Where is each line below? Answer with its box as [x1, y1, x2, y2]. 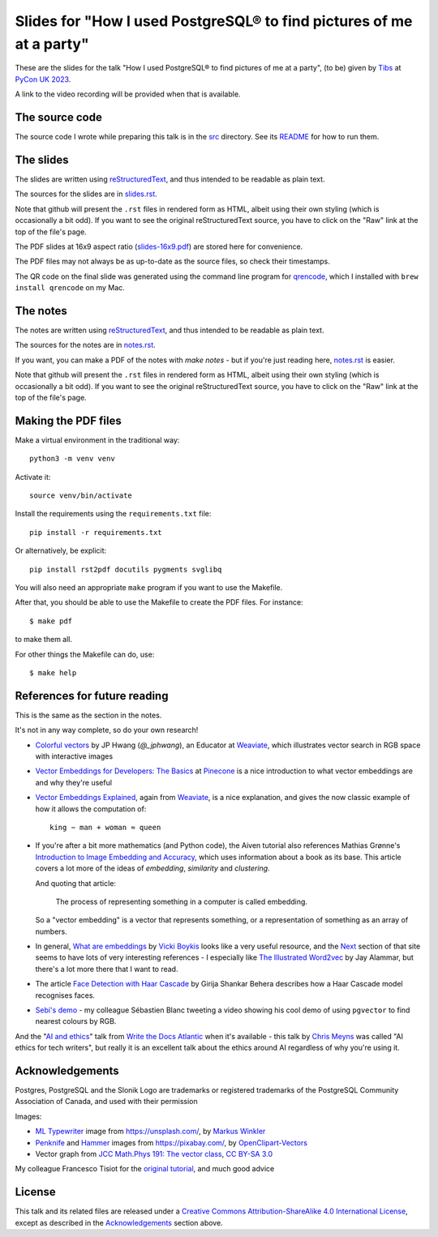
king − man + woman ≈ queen [49, 823, 161, 832]
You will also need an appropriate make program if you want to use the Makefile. [15, 582, 283, 592]
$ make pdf [29, 616, 73, 626]
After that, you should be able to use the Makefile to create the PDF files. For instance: [15, 597, 303, 607]
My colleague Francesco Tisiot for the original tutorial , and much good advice [15, 1164, 275, 1174]
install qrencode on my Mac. [15, 283, 125, 293]
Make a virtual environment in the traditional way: [15, 434, 180, 445]
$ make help [29, 668, 77, 677]
